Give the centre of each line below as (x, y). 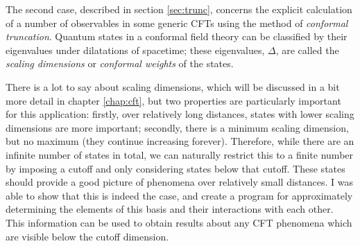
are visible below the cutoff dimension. (87, 236)
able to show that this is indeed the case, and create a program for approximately (179, 195)
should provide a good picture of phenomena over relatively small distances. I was (180, 182)
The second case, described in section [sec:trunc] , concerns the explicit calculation (179, 9)
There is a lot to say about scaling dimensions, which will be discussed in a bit (173, 86)
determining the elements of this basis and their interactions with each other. (170, 209)
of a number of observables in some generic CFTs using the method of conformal (177, 23)
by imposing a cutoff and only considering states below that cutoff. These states (175, 168)
